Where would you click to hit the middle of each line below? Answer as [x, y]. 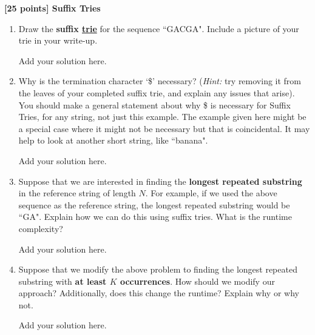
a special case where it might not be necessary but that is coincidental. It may [164, 128]
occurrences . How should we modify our [197, 281]
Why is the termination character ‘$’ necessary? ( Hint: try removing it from [160, 81]
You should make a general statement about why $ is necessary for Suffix [154, 104]
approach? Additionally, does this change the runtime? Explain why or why [159, 293]
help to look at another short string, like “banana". [113, 140]
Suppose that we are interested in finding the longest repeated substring [160, 181]
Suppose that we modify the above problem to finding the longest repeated [158, 269]
